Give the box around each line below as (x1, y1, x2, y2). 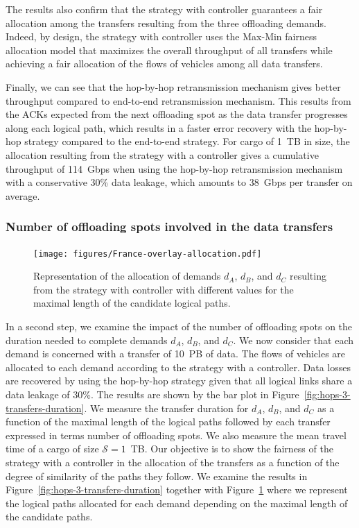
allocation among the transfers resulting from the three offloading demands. (6, 15, 326, 30)
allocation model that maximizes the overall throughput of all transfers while (6, 42, 333, 57)
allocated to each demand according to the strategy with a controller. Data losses (6, 359, 351, 374)
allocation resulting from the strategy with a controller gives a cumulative (6, 147, 319, 162)
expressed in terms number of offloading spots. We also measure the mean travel (6, 427, 347, 442)
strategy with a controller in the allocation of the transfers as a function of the (6, 454, 340, 469)
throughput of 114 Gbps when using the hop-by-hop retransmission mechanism (6, 161, 343, 176)
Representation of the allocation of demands (33, 269, 221, 283)
